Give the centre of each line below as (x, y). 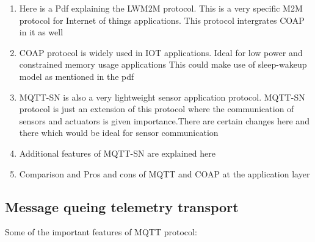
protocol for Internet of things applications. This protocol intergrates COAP (162, 20)
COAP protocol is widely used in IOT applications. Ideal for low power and (161, 52)
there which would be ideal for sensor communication (119, 133)
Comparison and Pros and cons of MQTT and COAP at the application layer (165, 173)
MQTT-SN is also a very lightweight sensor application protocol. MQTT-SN (162, 97)
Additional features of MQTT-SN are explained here (117, 153)
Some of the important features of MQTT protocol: (101, 232)
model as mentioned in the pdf (77, 76)
